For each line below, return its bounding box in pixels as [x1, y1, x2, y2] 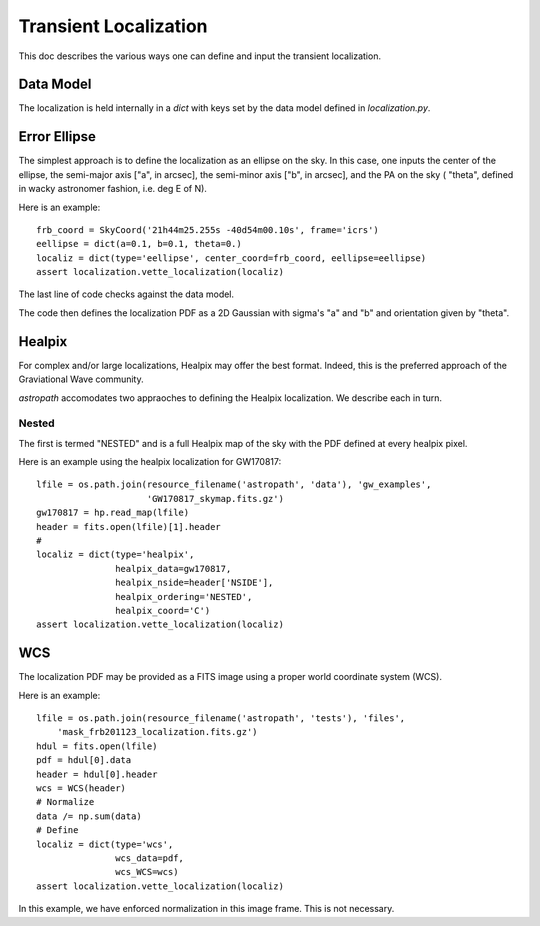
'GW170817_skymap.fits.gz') [146, 493, 285, 504]
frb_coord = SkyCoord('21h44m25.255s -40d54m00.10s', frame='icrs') [36, 224, 379, 235]
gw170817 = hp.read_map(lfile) [36, 507, 190, 519]
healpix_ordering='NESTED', [115, 591, 253, 602]
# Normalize [36, 796, 95, 808]
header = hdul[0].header [36, 768, 158, 780]
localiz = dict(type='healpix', [36, 549, 195, 560]
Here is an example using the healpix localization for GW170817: [18, 456, 282, 468]
